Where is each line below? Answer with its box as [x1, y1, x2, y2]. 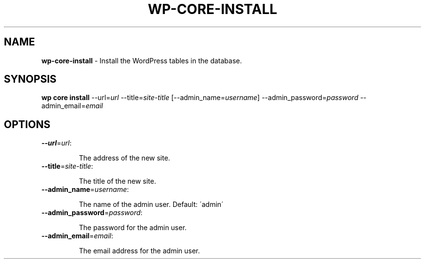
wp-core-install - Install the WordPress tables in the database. [41, 56, 242, 65]
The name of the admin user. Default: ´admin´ [79, 200, 224, 209]
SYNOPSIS [4, 73, 57, 86]
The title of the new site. [79, 177, 156, 186]
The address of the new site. [79, 154, 170, 162]
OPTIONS [4, 118, 50, 131]
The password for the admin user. [79, 223, 187, 232]
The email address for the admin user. [79, 247, 200, 255]
